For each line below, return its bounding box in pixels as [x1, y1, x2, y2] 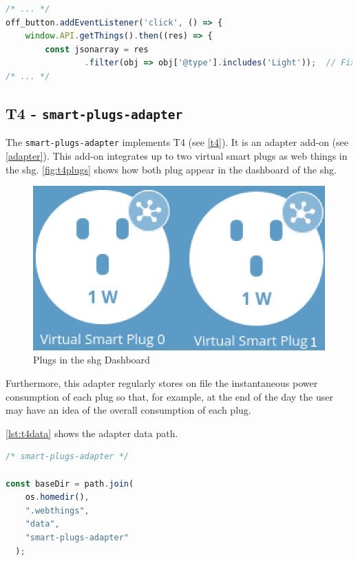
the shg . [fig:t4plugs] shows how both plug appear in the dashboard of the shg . [6, 162, 337, 176]
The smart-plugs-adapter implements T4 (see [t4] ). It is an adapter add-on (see [6, 135, 349, 149]
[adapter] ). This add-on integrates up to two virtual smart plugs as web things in [6, 149, 348, 162]
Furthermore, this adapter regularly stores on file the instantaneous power [6, 375, 318, 390]
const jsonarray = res [45, 44, 149, 54]
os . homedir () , [25, 492, 89, 502]
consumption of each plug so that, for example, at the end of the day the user [6, 389, 333, 403]
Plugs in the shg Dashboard [33, 352, 150, 367]
